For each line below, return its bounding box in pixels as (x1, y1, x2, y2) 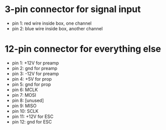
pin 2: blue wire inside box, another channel (12, 25, 103, 31)
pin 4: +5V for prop (12, 76, 52, 82)
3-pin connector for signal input (5, 4, 141, 15)
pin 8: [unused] (12, 97, 44, 103)
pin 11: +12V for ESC (12, 113, 54, 119)
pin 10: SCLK (12, 108, 39, 114)
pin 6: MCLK (12, 87, 38, 93)
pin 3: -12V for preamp (12, 71, 59, 77)
